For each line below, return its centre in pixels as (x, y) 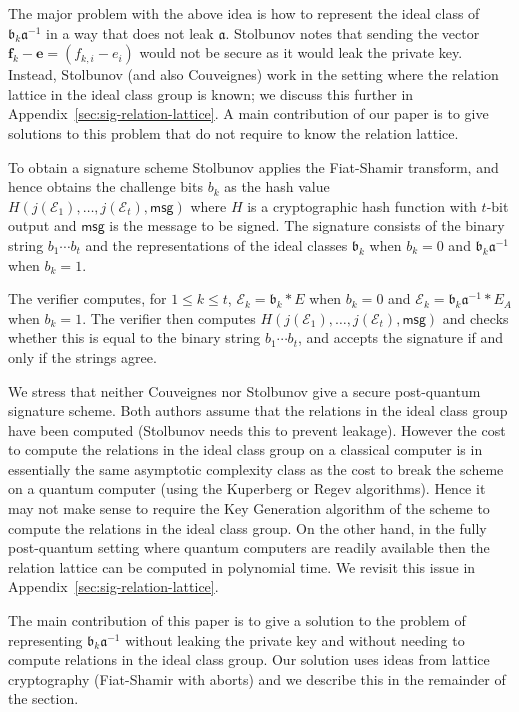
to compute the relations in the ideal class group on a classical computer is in (245, 449)
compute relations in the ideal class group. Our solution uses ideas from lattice (249, 659)
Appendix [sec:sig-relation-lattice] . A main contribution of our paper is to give (248, 113)
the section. (43, 698)
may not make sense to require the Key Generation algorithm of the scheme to (249, 508)
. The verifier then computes (169, 317)
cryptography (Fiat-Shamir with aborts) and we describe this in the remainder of (257, 678)
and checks (475, 317)
